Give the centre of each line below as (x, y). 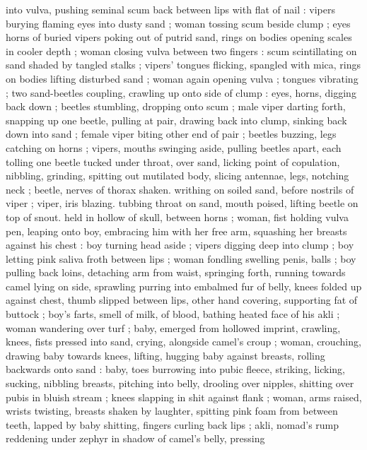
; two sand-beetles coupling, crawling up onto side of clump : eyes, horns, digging (181, 92)
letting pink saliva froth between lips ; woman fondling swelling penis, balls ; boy (181, 258)
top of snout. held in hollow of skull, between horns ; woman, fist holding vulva (177, 217)
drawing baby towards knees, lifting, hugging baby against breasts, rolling (165, 355)
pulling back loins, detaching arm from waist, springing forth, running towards (176, 272)
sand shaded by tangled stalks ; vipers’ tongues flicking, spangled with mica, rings (183, 65)
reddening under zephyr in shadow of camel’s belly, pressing (135, 438)
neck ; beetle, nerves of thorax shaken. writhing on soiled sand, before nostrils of (180, 189)
